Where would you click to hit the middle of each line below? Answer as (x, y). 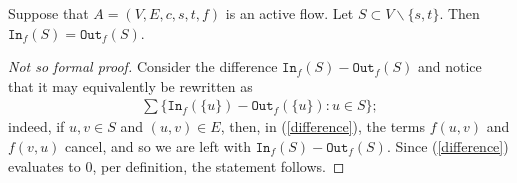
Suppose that (48, 13)
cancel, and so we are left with (158, 146)
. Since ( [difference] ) (447, 146)
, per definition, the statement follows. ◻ (218, 165)
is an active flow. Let (289, 13)
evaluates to (44, 165)
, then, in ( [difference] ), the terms (322, 126)
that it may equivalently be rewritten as (130, 85)
